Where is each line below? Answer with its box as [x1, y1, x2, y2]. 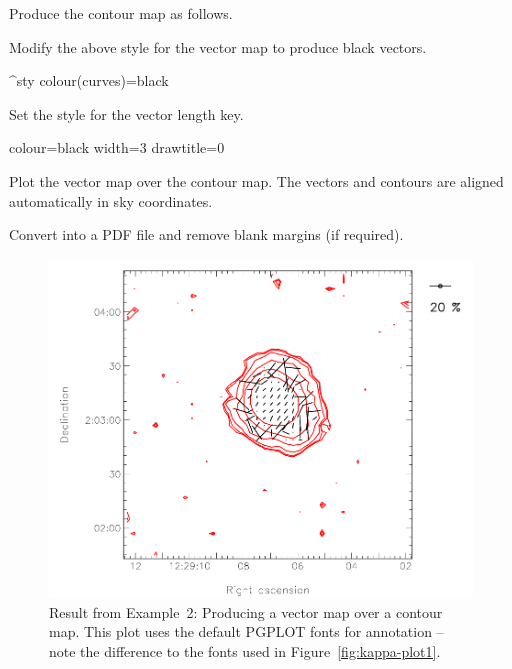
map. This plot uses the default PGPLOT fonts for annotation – [49, 621, 444, 642]
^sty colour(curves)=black [9, 70, 169, 91]
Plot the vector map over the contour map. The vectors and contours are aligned [9, 170, 504, 191]
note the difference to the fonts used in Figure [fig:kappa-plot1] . [49, 641, 441, 661]
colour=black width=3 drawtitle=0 [9, 137, 225, 158]
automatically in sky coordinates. [9, 190, 213, 211]
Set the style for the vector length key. [9, 103, 244, 124]
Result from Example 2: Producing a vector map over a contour [49, 601, 443, 622]
